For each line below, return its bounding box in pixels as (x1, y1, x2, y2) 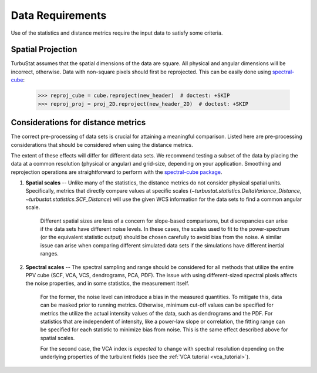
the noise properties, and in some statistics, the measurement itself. (25, 280, 190, 287)
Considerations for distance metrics (11, 117, 146, 127)
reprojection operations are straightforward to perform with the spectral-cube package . (11, 168, 222, 176)
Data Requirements (11, 9, 107, 22)
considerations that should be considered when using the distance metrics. (11, 141, 193, 148)
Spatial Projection (11, 45, 77, 55)
